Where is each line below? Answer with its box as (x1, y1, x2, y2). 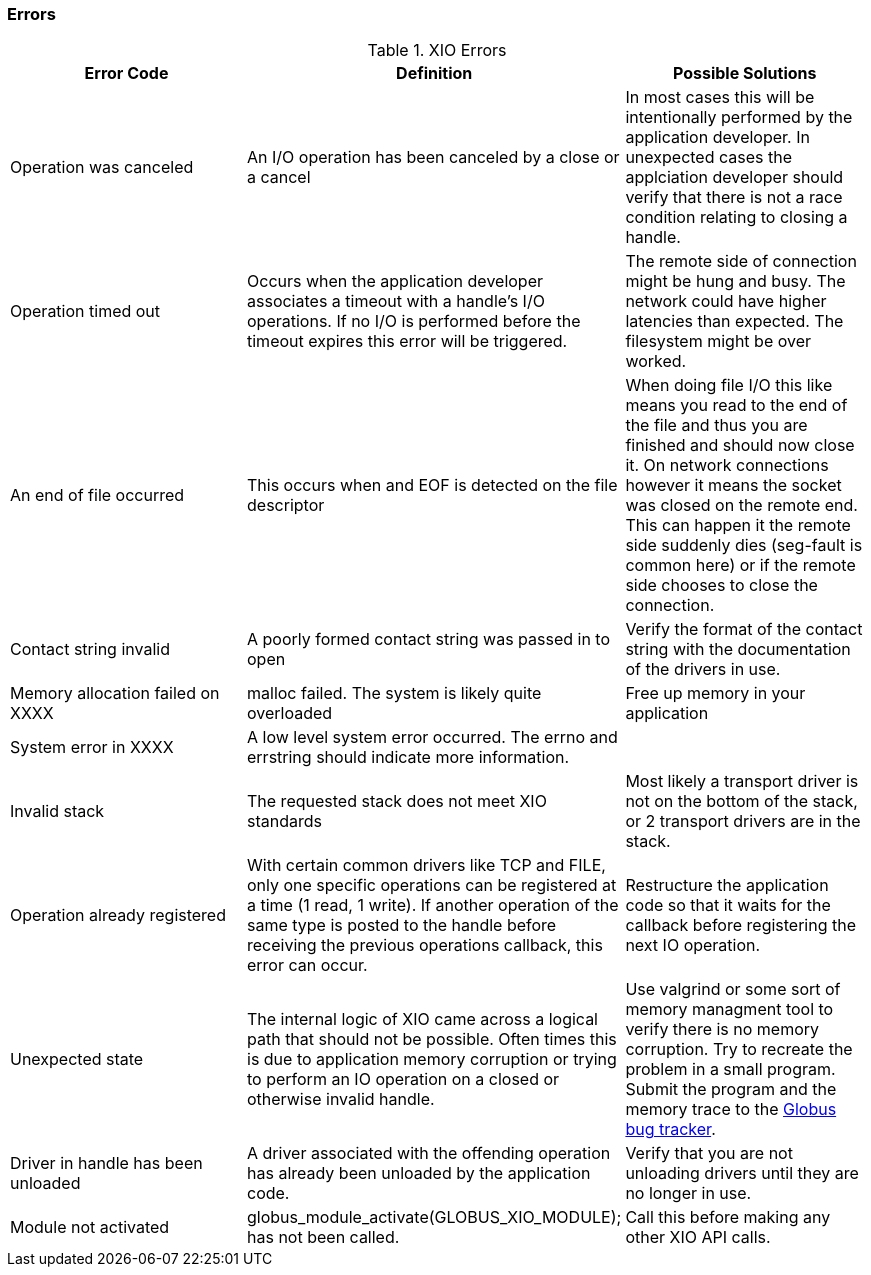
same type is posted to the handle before (247, 915, 557, 936)
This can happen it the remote (625, 515, 851, 536)
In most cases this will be (625, 87, 815, 108)
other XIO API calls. (625, 1227, 771, 1248)
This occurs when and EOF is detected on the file (247, 475, 618, 496)
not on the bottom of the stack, (625, 791, 858, 812)
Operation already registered (10, 905, 226, 926)
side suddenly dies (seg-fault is (625, 535, 863, 556)
